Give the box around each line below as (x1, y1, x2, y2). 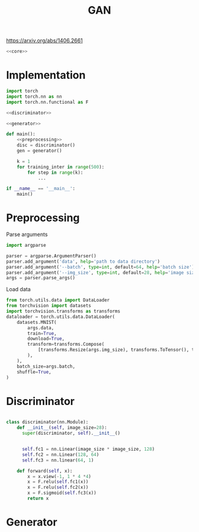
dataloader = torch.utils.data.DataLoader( (6, 314, 115, 320)
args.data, (27, 324, 54, 331)
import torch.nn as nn (6, 93, 62, 100)
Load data (6, 286, 31, 293)
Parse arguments (6, 231, 48, 238)
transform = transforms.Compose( (27, 342, 105, 348)
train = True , (27, 330, 57, 336)
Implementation (6, 69, 86, 82)
